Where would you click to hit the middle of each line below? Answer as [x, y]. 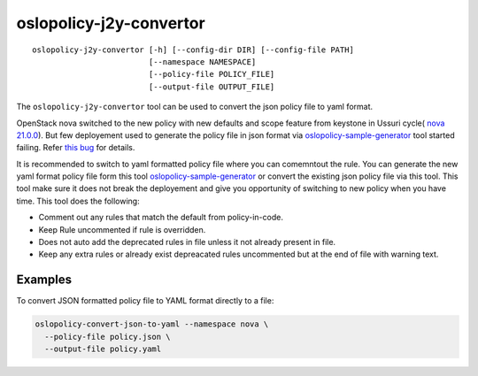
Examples [44, 280]
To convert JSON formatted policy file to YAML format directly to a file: [145, 301]
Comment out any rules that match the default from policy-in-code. [161, 218]
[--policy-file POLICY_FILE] [212, 74]
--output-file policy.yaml [103, 349]
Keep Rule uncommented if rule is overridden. [122, 229]
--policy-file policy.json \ [108, 337]
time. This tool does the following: [78, 201]
